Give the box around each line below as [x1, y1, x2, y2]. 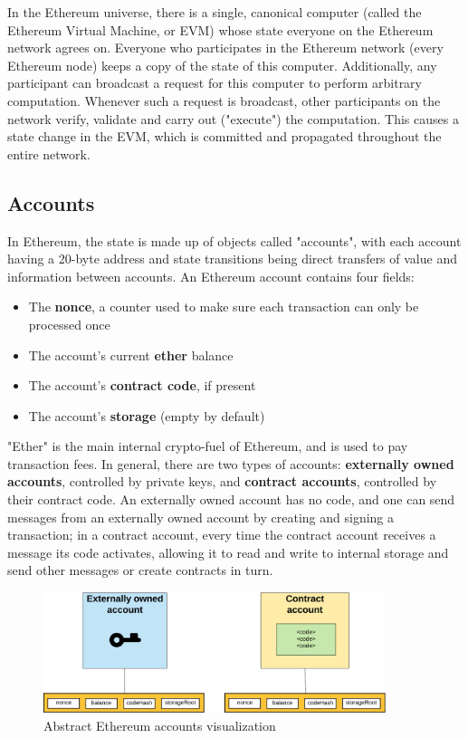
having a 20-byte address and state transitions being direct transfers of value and [7, 249, 457, 268]
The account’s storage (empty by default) [28, 406, 265, 425]
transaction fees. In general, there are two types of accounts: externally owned [7, 454, 454, 473]
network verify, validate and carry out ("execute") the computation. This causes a [7, 109, 459, 128]
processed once [28, 314, 110, 333]
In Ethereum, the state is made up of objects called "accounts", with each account [7, 231, 462, 250]
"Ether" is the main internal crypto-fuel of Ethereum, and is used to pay [7, 436, 408, 455]
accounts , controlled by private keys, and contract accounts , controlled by [7, 472, 437, 491]
